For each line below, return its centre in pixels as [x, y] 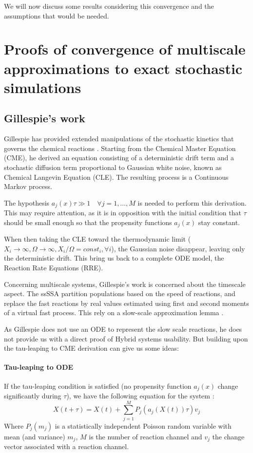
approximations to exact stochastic [123, 68]
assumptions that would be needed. [57, 15]
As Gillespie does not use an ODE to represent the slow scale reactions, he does [123, 329]
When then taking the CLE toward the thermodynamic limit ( [97, 239]
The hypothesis [27, 202]
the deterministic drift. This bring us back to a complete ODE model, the [114, 258]
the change [228, 436]
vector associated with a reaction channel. [67, 446]
